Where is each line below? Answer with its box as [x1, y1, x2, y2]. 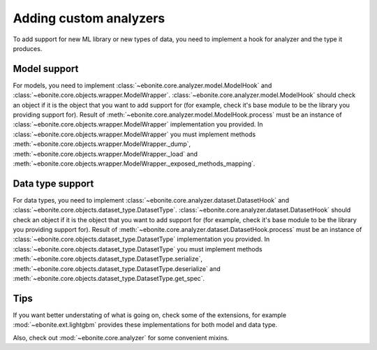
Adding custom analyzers [13, 10, 165, 26]
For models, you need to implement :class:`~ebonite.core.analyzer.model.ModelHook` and [13, 81, 272, 89]
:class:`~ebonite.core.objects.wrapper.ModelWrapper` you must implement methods [13, 130, 256, 138]
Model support [13, 63, 79, 75]
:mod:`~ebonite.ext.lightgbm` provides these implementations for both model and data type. [13, 321, 278, 329]
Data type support [13, 177, 94, 189]
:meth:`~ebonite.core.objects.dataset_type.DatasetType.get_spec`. [13, 275, 205, 282]
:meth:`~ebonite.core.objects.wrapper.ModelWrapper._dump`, [13, 140, 191, 148]
